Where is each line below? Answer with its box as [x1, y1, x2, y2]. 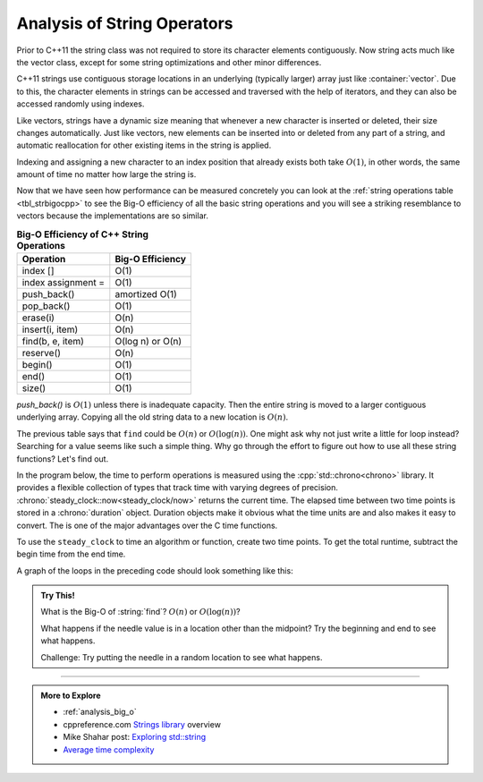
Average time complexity [63, 744, 155, 755]
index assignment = [21, 276, 106, 288]
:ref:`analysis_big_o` [63, 707, 138, 718]
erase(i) [21, 311, 55, 324]
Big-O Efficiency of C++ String [16, 228, 149, 241]
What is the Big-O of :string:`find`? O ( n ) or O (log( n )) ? [40, 607, 241, 617]
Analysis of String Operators [16, 13, 233, 33]
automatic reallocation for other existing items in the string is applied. [16, 140, 272, 151]
